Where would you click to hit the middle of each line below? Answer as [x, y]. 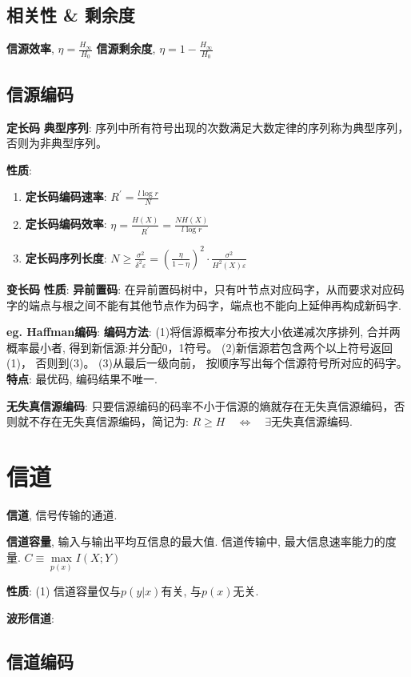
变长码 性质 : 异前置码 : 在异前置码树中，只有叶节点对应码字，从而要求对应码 [205, 288]
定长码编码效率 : [66, 224]
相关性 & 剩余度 [71, 15]
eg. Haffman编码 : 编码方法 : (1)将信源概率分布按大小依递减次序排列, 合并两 [204, 332]
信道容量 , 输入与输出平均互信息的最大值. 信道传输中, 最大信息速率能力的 [196, 541]
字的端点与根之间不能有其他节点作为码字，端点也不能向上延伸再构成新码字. [204, 304]
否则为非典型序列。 [57, 143]
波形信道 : [30, 617]
